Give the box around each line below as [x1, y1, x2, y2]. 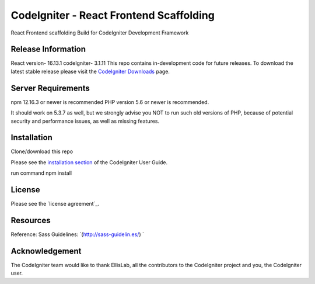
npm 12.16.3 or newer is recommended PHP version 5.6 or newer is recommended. [10, 98, 209, 105]
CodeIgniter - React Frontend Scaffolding [10, 9, 215, 22]
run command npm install [10, 169, 72, 176]
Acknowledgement [10, 246, 82, 256]
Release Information [10, 44, 86, 54]
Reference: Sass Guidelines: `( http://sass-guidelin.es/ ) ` [10, 231, 144, 238]
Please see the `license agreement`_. [10, 200, 99, 207]
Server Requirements [10, 83, 90, 93]
